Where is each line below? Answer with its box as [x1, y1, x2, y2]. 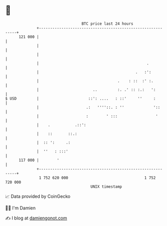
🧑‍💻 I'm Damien [5, 205, 36, 211]
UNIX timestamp [90, 184, 122, 189]
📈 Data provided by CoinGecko [5, 193, 71, 199]
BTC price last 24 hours [81, 21, 134, 26]
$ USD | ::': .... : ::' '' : [5, 96, 156, 101]
